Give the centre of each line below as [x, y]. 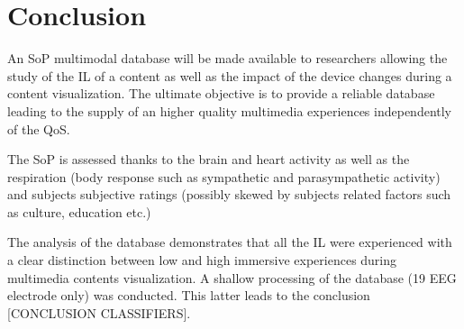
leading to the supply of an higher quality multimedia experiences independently [230, 110]
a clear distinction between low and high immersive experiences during [202, 260]
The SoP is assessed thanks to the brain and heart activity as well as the [209, 159]
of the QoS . [39, 128]
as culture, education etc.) [79, 211]
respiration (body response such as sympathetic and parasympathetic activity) [224, 176]
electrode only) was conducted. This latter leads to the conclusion [189, 295]
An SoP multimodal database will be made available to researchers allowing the [227, 58]
